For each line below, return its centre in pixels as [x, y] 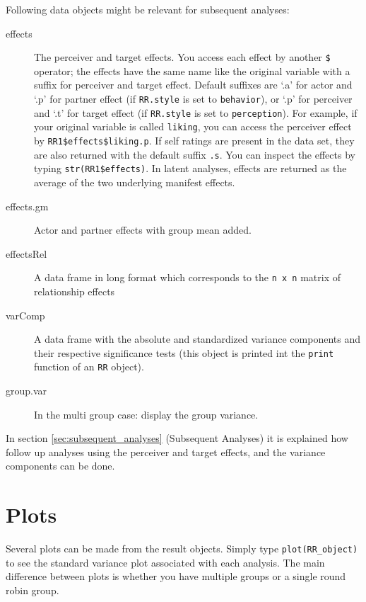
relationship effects [75, 291]
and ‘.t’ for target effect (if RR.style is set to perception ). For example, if [196, 112]
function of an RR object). [89, 367]
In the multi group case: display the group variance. [146, 414]
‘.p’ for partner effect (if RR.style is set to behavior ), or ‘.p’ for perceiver [193, 99]
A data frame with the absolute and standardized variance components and [197, 339]
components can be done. [60, 466]
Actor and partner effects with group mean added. [143, 230]
